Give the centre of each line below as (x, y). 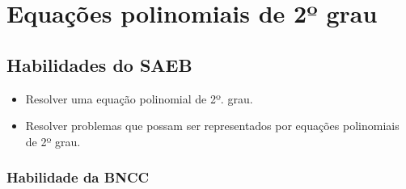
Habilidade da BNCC (78, 177)
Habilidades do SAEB (99, 64)
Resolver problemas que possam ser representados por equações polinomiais (212, 126)
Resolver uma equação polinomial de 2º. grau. (139, 98)
